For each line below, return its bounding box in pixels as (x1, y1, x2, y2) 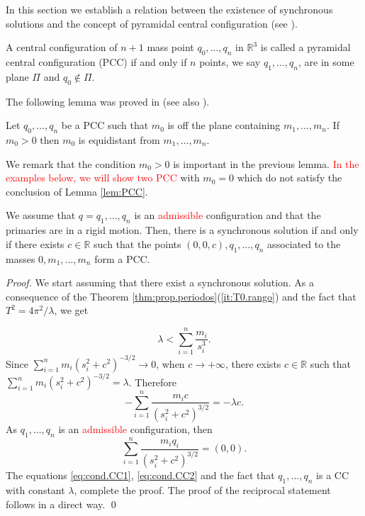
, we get (54, 303, 89, 318)
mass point (147, 40, 194, 55)
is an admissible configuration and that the (134, 208, 321, 223)
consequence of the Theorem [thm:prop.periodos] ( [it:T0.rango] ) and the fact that (6, 288, 356, 303)
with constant (6, 483, 65, 498)
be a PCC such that (61, 118, 149, 133)
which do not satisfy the (237, 170, 342, 185)
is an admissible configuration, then (58, 421, 213, 436)
